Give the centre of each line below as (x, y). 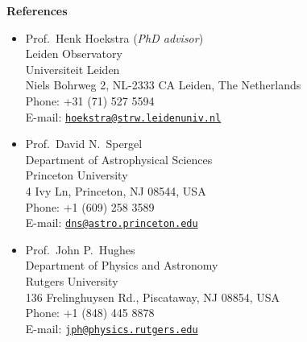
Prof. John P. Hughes (80, 249)
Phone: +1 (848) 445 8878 (90, 313)
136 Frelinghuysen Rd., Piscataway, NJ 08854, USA (153, 297)
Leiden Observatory (74, 54)
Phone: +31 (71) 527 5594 (90, 100)
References (37, 10)
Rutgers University (72, 281)
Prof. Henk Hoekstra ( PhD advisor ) (114, 37)
